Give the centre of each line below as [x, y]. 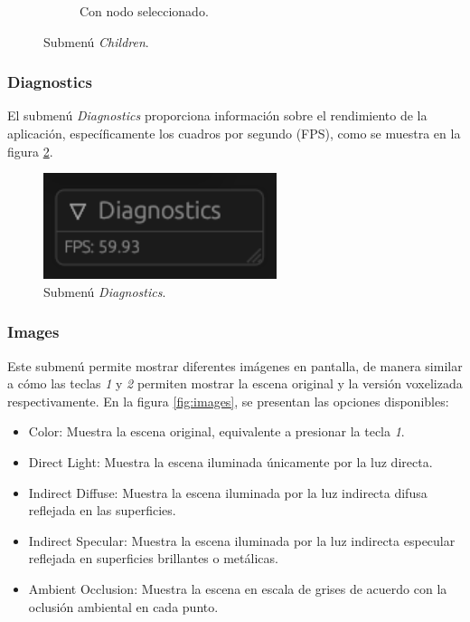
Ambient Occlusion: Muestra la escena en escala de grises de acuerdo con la [238, 588]
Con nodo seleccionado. [144, 11]
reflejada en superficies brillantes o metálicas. [153, 558]
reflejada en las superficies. [102, 510]
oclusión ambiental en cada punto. [123, 606]
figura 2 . [30, 151]
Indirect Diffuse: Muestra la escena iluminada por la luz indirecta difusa [228, 492]
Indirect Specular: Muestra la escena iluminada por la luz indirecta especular [242, 540]
